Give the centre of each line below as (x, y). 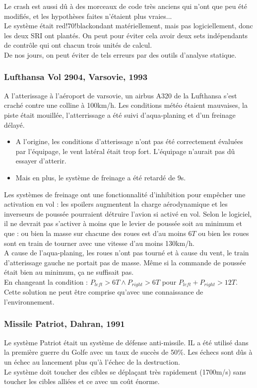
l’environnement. (29, 301)
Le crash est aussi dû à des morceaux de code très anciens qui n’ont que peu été (126, 6)
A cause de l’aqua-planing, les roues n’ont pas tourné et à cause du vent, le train (127, 253)
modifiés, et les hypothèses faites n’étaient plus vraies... (88, 16)
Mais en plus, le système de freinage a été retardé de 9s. (101, 177)
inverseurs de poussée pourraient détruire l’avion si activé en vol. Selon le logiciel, (128, 213)
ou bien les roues (224, 233)
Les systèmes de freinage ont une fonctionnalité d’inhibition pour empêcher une (125, 194)
